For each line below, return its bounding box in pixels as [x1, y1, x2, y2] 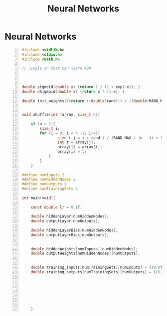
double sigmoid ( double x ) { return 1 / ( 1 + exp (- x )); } [21, 84, 141, 90]
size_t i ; [39, 126, 60, 131]
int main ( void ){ [21, 195, 56, 201]
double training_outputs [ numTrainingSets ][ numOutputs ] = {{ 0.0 [30, 269, 165, 274]
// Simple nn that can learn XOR [21, 66, 91, 71]
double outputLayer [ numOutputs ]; [30, 218, 100, 224]
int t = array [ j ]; [57, 140, 96, 145]
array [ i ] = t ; [57, 149, 87, 154]
